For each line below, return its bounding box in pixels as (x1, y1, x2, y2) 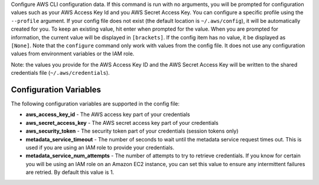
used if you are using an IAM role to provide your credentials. (25, 144, 174, 151)
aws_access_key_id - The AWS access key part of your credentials (25, 111, 190, 118)
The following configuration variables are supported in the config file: (11, 100, 180, 107)
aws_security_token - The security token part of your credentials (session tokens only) (25, 127, 239, 135)
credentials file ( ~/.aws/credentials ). (11, 70, 110, 77)
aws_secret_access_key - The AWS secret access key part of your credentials (25, 119, 219, 126)
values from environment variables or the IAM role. (11, 50, 135, 57)
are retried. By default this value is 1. (25, 169, 115, 176)
